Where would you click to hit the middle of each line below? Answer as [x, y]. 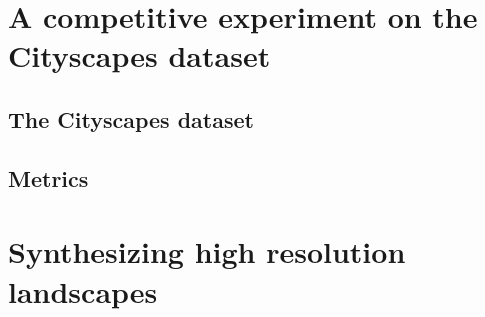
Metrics [48, 177]
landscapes [83, 290]
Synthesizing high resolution [207, 251]
